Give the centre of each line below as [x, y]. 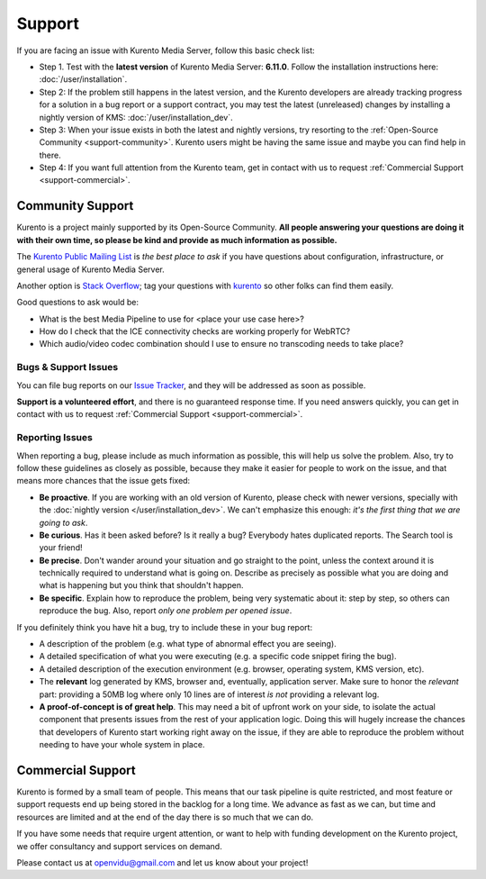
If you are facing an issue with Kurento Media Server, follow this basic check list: [166, 50]
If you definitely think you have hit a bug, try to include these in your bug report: [165, 627]
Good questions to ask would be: [78, 303]
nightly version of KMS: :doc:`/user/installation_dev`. [136, 117]
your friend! [61, 548]
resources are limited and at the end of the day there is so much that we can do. [165, 817]
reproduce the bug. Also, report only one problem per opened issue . [166, 611]
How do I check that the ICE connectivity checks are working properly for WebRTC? [195, 331]
